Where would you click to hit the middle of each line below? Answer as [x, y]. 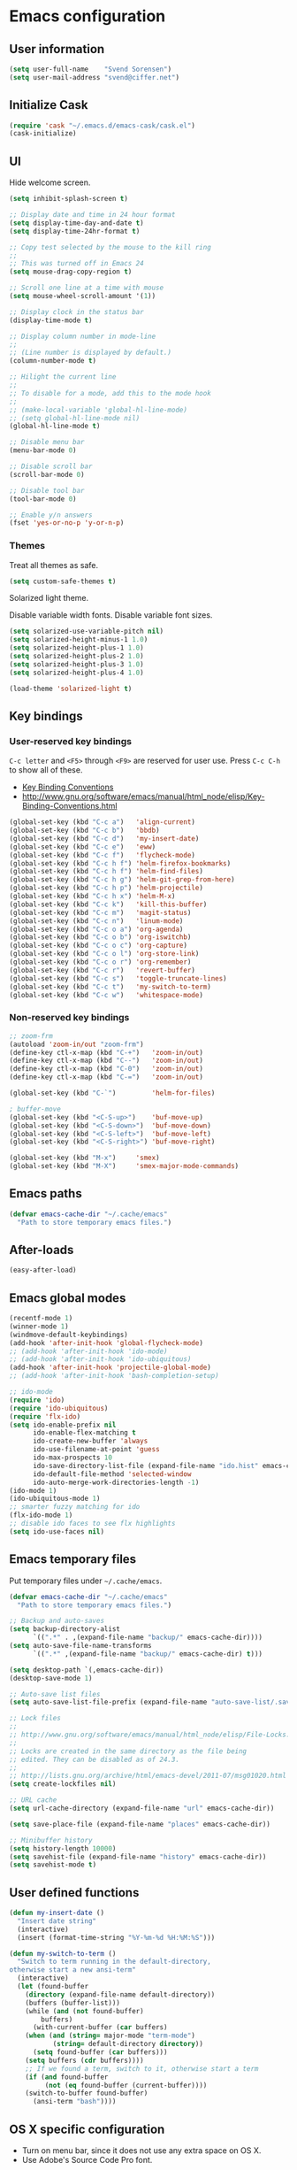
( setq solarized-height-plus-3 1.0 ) [76, 664]
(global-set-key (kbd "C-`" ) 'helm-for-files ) [112, 1093]
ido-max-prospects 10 [72, 1458]
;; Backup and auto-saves [57, 1621]
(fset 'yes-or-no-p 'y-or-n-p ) [67, 523]
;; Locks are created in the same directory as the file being [128, 1751]
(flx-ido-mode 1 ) [41, 1515]
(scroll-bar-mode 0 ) [47, 474]
